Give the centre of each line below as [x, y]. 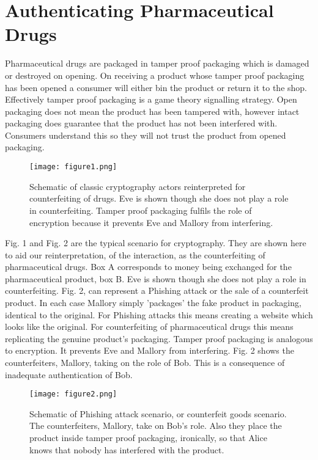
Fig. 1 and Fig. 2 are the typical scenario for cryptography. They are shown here [156, 243]
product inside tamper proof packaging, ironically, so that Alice [148, 438]
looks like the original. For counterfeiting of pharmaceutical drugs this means [149, 327]
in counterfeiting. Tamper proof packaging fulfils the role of [141, 210]
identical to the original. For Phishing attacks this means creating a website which [159, 314]
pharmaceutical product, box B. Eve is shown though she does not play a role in [156, 278]
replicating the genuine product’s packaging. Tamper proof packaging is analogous [159, 338]
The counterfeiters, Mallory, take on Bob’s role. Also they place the [156, 425]
